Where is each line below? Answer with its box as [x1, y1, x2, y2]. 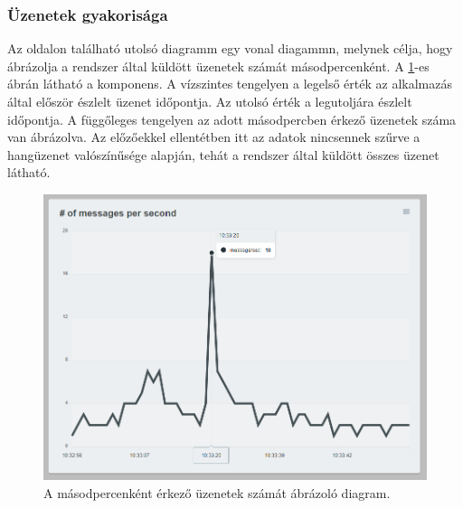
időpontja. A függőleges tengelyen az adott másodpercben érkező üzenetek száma [7, 109, 457, 128]
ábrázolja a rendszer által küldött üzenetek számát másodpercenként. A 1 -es [7, 56, 430, 75]
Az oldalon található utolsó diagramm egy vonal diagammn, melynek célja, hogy [7, 39, 453, 58]
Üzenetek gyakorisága [7, 3, 168, 25]
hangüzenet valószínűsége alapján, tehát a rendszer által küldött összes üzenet [7, 145, 439, 164]
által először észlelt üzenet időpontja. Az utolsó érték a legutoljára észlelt [7, 92, 412, 110]
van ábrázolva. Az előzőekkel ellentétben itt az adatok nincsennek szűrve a [7, 127, 420, 146]
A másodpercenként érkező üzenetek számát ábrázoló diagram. [43, 484, 391, 503]
